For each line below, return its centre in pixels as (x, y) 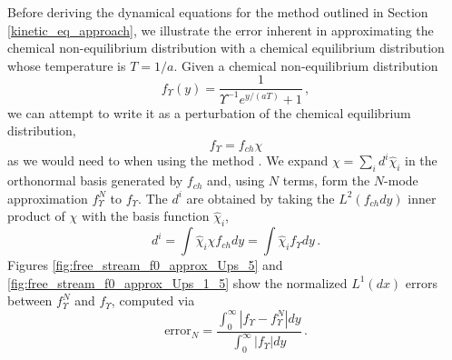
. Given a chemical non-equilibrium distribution (306, 65)
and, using (236, 180)
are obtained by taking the (260, 198)
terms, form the (326, 180)
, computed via (153, 300)
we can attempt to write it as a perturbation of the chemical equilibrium (209, 112)
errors (422, 282)
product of (36, 216)
